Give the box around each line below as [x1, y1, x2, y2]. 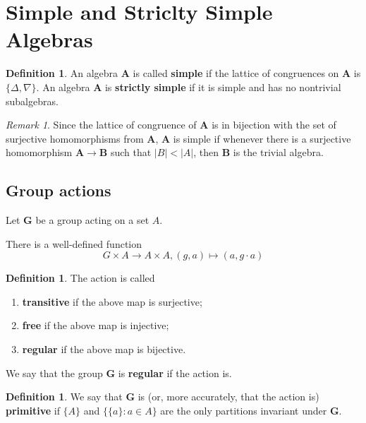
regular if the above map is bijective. [22, 342, 186, 357]
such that [110, 145, 152, 160]
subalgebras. [6, 93, 59, 108]
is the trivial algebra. [233, 145, 324, 160]
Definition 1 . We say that [6, 389, 123, 404]
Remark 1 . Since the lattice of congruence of [6, 117, 197, 132]
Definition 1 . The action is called [6, 270, 155, 285]
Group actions [6, 179, 111, 201]
